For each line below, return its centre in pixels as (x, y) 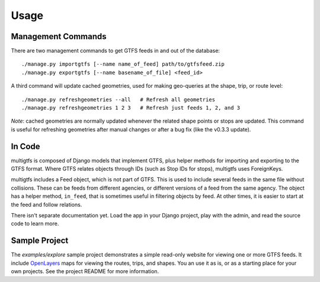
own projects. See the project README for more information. (85, 271)
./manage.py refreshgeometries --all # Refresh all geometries (119, 100)
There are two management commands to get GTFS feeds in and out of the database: (116, 51)
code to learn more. (35, 224)
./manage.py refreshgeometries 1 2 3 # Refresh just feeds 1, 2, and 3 (131, 108)
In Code (26, 146)
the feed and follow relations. (47, 204)
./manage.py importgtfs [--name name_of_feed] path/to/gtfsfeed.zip (123, 64)
